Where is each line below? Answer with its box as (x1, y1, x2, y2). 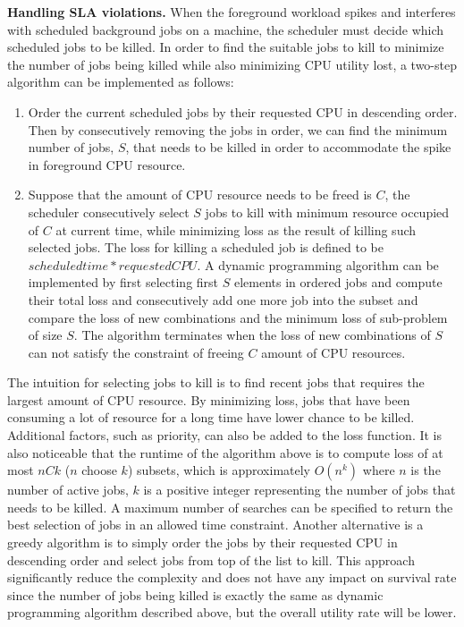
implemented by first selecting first (28, 273, 219, 292)
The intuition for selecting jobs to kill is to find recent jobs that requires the (7, 373, 425, 392)
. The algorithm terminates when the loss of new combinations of (73, 326, 431, 344)
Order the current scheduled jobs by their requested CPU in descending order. (28, 102, 458, 121)
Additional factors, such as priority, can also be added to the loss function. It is (7, 426, 443, 445)
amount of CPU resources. (261, 343, 406, 361)
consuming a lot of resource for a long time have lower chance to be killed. (7, 408, 415, 427)
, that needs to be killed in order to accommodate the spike (125, 138, 451, 157)
